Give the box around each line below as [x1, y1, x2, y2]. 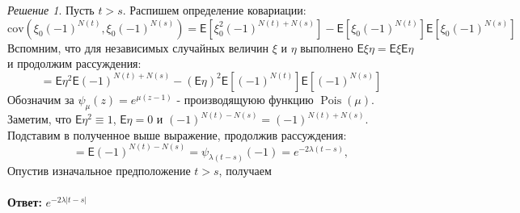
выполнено [300, 39, 353, 56]
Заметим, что [7, 111, 72, 127]
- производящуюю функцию [176, 90, 314, 107]
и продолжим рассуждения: [7, 55, 142, 72]
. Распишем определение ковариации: [122, 2, 307, 18]
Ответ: [7, 193, 42, 210]
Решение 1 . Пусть [7, 2, 95, 18]
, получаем [218, 161, 272, 178]
